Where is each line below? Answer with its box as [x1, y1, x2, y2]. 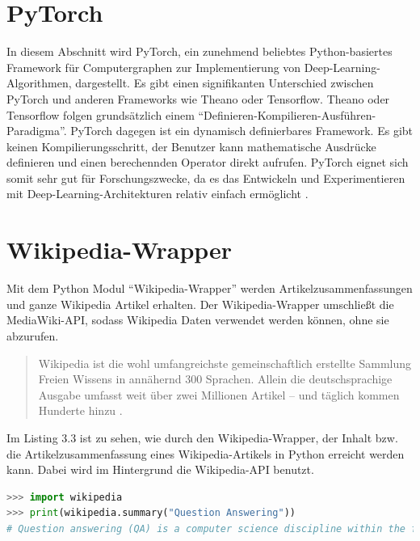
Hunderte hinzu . [38, 402, 123, 419]
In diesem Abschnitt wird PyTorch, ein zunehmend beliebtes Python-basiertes [6, 43, 393, 60]
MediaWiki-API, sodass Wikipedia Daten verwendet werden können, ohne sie [6, 311, 389, 328]
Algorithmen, [6, 74, 72, 91]
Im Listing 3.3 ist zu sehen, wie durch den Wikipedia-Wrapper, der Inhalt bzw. [6, 429, 398, 446]
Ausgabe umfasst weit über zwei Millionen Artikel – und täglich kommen [38, 386, 400, 403]
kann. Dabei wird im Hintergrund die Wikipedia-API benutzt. [6, 461, 314, 478]
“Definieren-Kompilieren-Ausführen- [198, 106, 376, 123]
